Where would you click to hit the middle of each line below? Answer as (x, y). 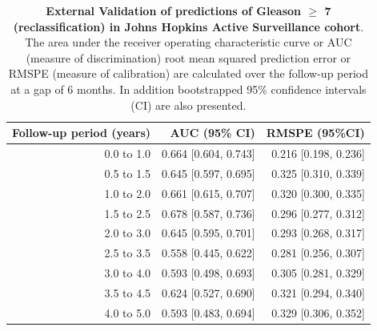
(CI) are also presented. (188, 105)
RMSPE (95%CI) (315, 133)
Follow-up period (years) (82, 133)
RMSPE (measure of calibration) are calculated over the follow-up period (188, 73)
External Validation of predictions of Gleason (174, 10)
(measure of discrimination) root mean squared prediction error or (188, 57)
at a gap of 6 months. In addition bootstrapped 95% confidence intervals (188, 89)
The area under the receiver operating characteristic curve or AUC (188, 42)
